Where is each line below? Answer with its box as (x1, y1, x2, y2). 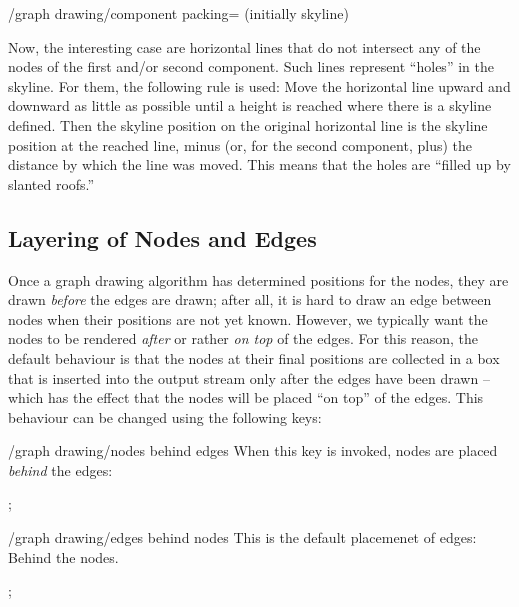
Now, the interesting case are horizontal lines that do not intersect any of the (8, 36, 481, 57)
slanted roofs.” (8, 173, 95, 194)
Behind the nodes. (8, 546, 119, 567)
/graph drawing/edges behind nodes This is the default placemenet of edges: (8, 527, 477, 548)
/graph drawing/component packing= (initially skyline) (8, 3, 349, 23)
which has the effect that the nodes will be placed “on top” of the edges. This (8, 387, 484, 408)
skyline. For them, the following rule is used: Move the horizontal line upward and (8, 75, 511, 96)
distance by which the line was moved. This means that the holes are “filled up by (8, 154, 511, 175)
